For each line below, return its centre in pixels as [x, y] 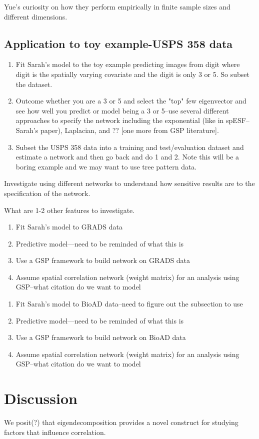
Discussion [41, 398]
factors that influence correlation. [55, 432]
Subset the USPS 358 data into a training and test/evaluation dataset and [130, 147]
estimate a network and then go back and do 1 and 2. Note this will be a [127, 157]
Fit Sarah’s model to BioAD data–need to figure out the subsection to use [129, 304]
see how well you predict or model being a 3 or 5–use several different [122, 110]
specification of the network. [47, 193]
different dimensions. [36, 16]
